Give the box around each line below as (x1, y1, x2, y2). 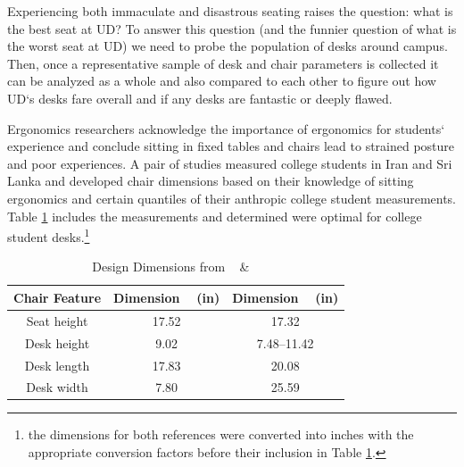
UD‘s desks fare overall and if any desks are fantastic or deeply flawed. (7, 88, 393, 107)
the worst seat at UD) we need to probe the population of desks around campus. (7, 37, 448, 55)
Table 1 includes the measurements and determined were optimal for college (7, 206, 422, 225)
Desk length (24, 355, 90, 374)
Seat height (26, 311, 88, 329)
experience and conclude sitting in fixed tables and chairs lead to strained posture (7, 137, 455, 155)
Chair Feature (13, 288, 102, 306)
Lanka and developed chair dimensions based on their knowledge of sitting (7, 171, 414, 190)
